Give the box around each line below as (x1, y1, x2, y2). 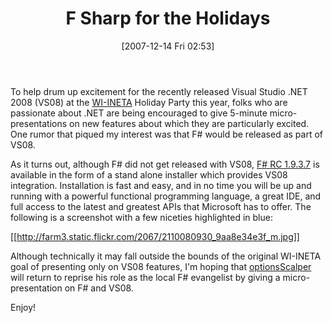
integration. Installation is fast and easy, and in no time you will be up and (10, 179, 312, 191)
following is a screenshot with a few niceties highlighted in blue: (10, 211, 273, 223)
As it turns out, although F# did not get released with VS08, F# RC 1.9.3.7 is (10, 158, 320, 170)
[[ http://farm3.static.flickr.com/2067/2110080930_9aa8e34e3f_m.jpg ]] (10, 230, 300, 242)
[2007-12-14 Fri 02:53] (121, 40, 215, 52)
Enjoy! (10, 301, 37, 313)
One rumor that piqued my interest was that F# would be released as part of (10, 128, 324, 140)
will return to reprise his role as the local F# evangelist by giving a (10, 271, 281, 283)
